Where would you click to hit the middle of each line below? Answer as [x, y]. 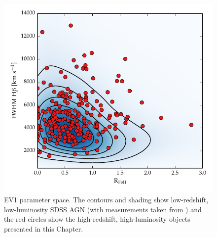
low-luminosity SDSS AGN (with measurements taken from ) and [103, 209]
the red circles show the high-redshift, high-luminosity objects [97, 219]
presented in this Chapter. [44, 228]
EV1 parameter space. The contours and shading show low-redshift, [106, 200]
